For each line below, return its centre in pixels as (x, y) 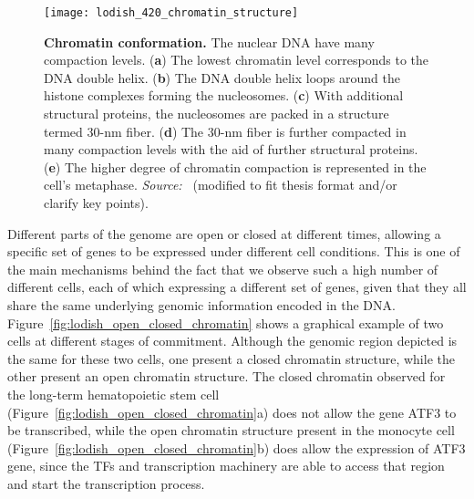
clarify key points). (96, 203)
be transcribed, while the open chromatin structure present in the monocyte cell (231, 430)
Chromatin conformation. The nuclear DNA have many (209, 42)
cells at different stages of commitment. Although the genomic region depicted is (232, 341)
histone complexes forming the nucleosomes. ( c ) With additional (224, 95)
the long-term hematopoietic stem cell (113, 394)
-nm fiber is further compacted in (313, 131)
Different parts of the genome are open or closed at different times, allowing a (224, 233)
